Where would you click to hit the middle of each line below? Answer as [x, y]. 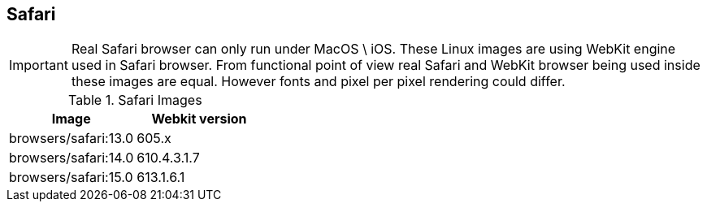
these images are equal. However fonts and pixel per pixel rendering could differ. [318, 82]
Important [39, 65]
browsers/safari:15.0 [71, 178]
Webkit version [199, 119]
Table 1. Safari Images [135, 100]
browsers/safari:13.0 [72, 139]
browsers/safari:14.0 [72, 158]
